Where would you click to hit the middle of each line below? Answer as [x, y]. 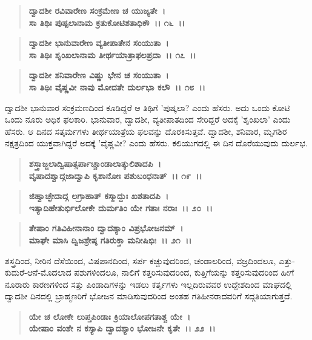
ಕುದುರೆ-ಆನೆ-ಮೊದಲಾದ [38, 272]
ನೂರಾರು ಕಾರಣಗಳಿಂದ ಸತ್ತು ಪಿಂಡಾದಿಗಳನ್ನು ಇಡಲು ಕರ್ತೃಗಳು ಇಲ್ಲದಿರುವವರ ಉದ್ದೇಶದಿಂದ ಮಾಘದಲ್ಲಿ [148, 284]
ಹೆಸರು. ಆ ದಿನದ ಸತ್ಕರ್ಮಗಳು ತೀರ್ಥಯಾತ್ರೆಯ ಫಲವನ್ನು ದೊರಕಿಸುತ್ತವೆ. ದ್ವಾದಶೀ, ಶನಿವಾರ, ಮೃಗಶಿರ [146, 131]
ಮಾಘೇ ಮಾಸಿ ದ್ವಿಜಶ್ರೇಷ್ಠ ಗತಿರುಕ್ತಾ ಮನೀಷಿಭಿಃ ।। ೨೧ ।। [110, 240]
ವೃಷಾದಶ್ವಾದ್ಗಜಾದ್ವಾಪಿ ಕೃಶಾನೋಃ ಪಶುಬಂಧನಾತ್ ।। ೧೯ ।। [115, 175]
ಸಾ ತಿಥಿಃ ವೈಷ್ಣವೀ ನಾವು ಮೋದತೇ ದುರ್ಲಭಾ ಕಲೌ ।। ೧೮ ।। [117, 87]
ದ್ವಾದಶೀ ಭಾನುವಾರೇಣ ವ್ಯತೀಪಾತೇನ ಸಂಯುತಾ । [99, 43]
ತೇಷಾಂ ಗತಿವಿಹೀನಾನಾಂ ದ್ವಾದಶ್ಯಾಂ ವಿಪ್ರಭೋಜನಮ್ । [106, 228]
